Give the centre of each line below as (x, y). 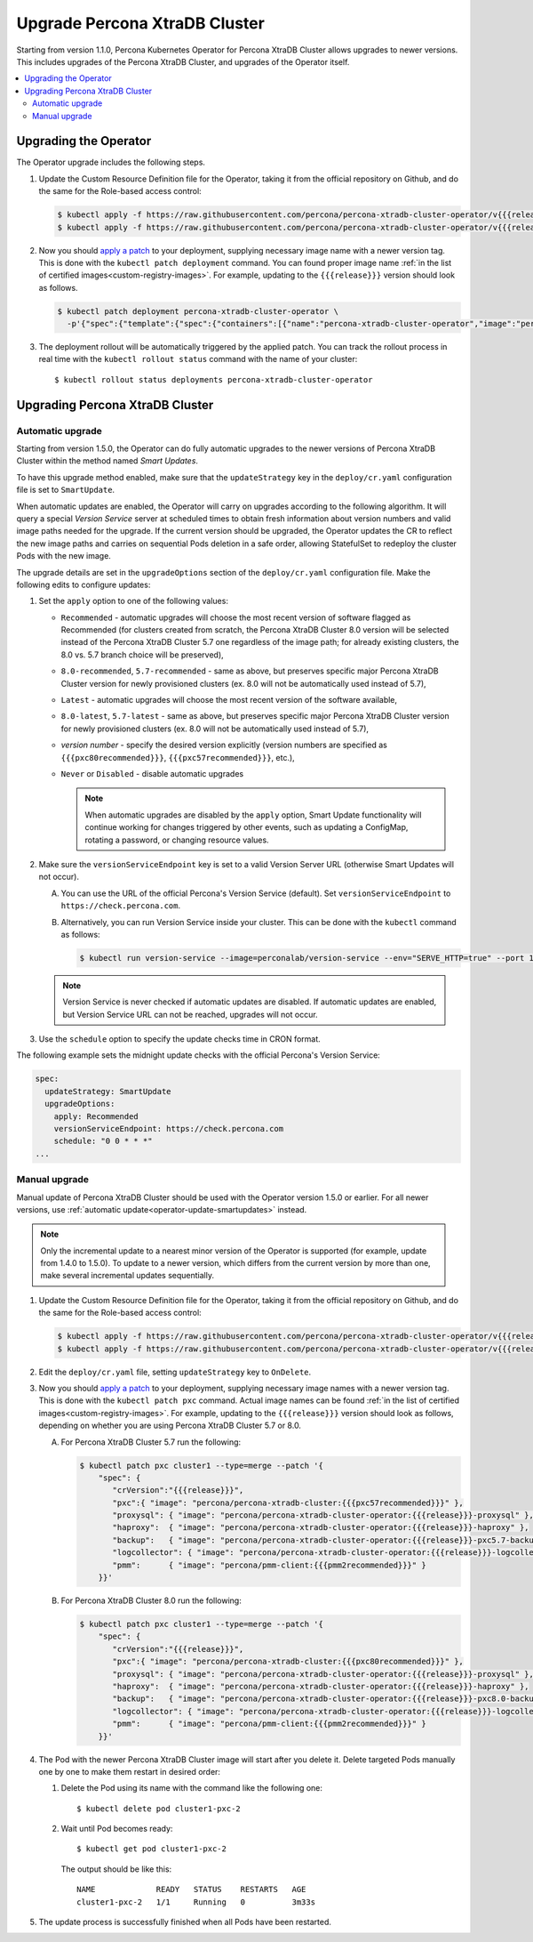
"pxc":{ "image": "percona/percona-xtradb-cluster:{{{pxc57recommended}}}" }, (288, 1503)
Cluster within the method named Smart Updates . (107, 461)
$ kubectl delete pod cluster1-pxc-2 (159, 1809)
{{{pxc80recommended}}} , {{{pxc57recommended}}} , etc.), (178, 757)
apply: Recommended (96, 1116)
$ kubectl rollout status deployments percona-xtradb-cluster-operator (214, 379)
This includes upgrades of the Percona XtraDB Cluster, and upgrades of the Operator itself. (183, 61)
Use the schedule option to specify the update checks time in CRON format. (180, 1039)
